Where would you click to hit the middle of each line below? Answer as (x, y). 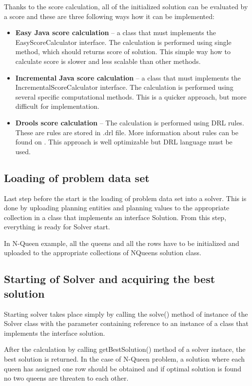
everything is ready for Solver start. (57, 227)
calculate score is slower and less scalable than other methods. (108, 61)
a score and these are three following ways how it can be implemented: (109, 16)
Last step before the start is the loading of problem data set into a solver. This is (125, 198)
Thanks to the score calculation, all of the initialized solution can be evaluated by (126, 6)
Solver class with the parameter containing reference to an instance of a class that (126, 323)
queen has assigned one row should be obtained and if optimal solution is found (123, 368)
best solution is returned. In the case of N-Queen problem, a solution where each (125, 359)
